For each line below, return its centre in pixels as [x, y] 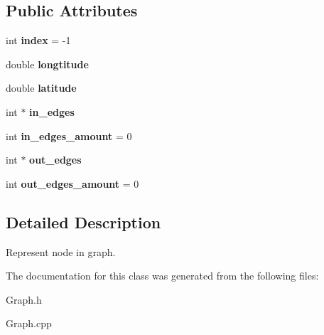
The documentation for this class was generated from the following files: [162, 276]
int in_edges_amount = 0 [69, 135]
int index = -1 [38, 40]
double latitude [41, 88]
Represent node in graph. [61, 251]
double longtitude [47, 64]
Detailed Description [83, 222]
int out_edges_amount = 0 [72, 183]
